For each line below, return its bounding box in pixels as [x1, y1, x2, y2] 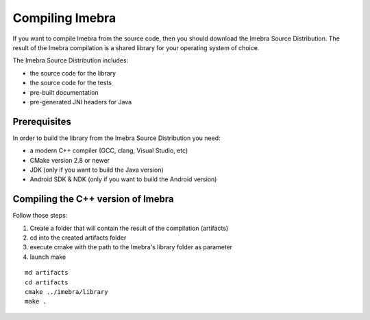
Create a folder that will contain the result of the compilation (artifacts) [29, 224, 229, 232]
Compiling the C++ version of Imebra [12, 193, 174, 205]
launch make [29, 253, 66, 261]
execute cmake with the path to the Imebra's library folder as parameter [29, 243, 233, 251]
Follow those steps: [12, 212, 68, 220]
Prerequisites [12, 115, 71, 127]
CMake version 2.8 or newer [29, 156, 110, 164]
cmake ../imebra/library [25, 288, 108, 295]
